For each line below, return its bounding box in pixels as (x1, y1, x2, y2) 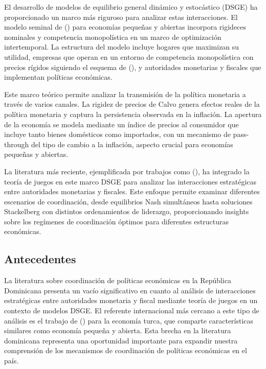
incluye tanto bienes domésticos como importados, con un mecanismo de (4, 129, 231, 140)
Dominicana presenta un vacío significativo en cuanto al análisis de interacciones (4, 285, 256, 295)
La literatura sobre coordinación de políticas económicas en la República (4, 275, 232, 286)
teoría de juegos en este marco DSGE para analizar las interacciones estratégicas (4, 176, 257, 187)
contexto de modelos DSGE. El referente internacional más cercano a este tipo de (4, 305, 259, 316)
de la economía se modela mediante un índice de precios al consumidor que (4, 119, 239, 129)
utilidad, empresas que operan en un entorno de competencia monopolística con (4, 51, 254, 62)
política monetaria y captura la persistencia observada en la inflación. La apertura (4, 108, 262, 119)
